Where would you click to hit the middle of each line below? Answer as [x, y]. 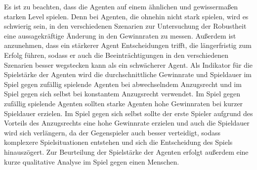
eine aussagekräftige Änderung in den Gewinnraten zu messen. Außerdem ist [120, 35]
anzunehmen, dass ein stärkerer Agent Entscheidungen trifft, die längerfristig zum [128, 45]
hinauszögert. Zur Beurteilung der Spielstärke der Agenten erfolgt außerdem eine [126, 151]
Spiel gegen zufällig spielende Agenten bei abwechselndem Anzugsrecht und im [123, 84]
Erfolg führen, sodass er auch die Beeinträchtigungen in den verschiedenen [116, 55]
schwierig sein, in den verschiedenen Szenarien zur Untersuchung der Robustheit [125, 26]
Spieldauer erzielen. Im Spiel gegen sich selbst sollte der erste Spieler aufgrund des [128, 113]
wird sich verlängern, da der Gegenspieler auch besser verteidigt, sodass [112, 132]
